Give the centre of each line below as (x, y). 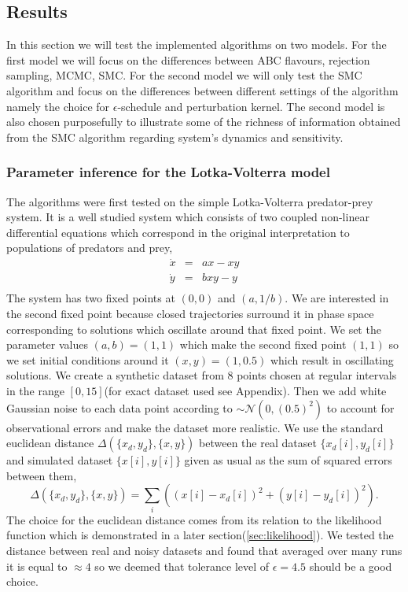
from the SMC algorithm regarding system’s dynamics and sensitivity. (175, 137)
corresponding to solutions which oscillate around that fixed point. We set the (194, 329)
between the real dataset (258, 443)
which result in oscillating (332, 359)
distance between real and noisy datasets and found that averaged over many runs (204, 550)
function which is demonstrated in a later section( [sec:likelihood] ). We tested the (200, 535)
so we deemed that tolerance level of (182, 566)
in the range (35, 391)
